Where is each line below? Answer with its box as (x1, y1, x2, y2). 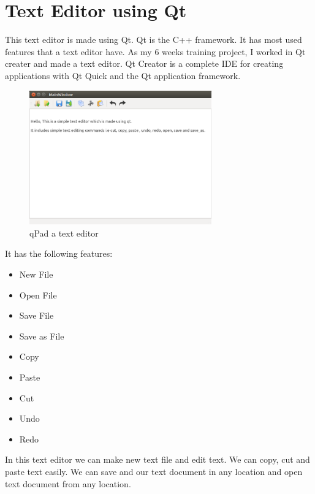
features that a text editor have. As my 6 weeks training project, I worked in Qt (5, 45, 306, 58)
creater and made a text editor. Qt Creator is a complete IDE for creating (5, 57, 284, 70)
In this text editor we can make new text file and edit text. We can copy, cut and (5, 453, 310, 466)
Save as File (19, 329, 64, 342)
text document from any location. (5, 477, 131, 490)
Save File (19, 309, 54, 322)
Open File (19, 288, 57, 301)
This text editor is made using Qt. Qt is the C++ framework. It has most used (5, 33, 302, 46)
